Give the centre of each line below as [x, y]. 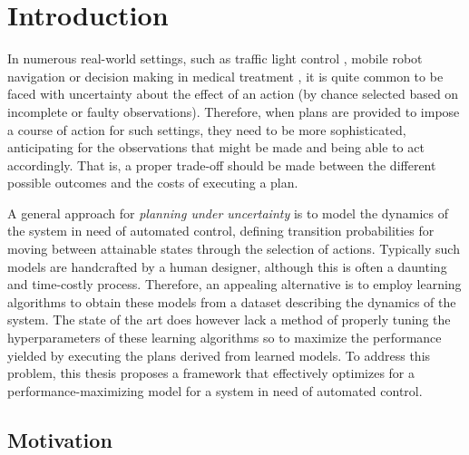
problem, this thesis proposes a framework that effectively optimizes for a [211, 373]
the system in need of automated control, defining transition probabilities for [221, 231]
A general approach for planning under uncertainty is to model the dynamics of [228, 213]
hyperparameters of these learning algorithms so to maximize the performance [225, 338]
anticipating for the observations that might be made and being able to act [216, 147]
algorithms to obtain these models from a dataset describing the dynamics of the [232, 301]
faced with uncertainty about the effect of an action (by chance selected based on [233, 94]
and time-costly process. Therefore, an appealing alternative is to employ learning [234, 284]
